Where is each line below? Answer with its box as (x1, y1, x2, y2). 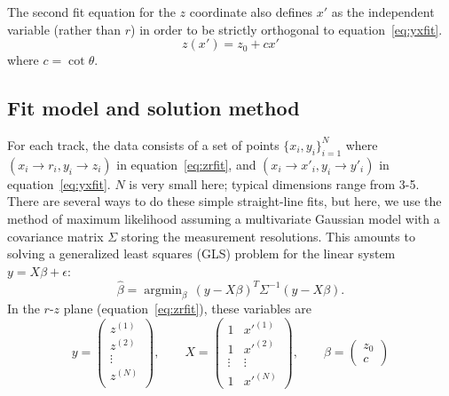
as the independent (331, 3, 435, 20)
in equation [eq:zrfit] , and (116, 154, 256, 173)
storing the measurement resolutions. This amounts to (121, 226, 415, 245)
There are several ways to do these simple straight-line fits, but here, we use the (7, 192, 442, 210)
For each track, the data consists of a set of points (7, 135, 280, 154)
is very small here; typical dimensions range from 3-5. (129, 174, 420, 193)
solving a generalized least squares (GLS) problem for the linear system (7, 244, 396, 263)
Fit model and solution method (7, 94, 300, 122)
